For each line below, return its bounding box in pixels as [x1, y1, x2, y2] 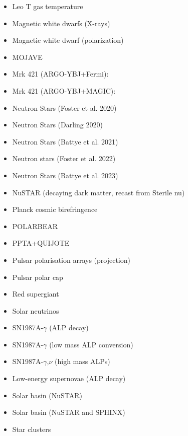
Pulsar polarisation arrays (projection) [12, 254, 130, 265]
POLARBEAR [12, 221, 58, 231]
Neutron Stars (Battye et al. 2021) [12, 136, 118, 147]
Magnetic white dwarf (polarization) [12, 35, 124, 45]
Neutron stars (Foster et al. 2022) [12, 153, 116, 164]
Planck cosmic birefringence [12, 204, 98, 214]
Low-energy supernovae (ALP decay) [12, 373, 126, 384]
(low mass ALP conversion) [49, 339, 133, 349]
